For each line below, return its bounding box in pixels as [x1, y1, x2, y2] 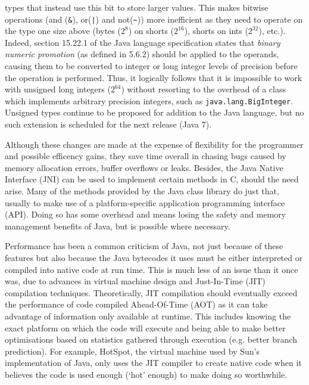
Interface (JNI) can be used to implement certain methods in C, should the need [5, 173, 299, 185]
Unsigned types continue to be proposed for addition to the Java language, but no [5, 106, 304, 119]
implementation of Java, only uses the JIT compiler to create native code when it [5, 356, 302, 369]
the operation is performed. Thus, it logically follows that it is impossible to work [5, 71, 302, 83]
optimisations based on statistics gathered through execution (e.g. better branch [5, 333, 298, 346]
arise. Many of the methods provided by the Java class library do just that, [5, 185, 279, 197]
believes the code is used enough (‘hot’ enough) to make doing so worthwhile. [5, 368, 287, 380]
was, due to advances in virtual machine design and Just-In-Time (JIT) [5, 275, 266, 287]
